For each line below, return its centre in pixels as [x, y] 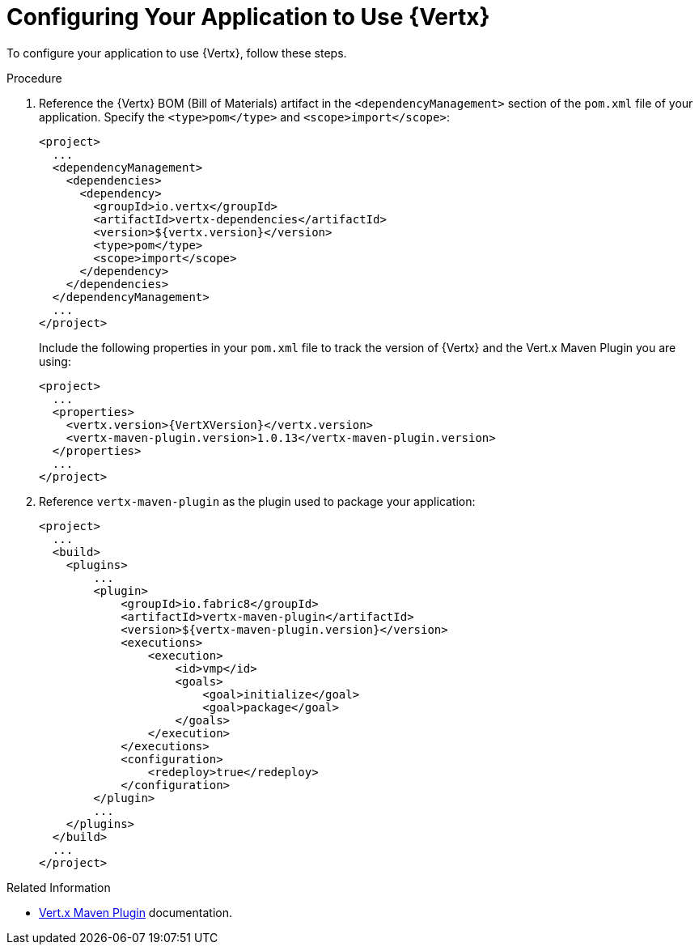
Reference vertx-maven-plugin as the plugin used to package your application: [257, 501]
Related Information [59, 887]
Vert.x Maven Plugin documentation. [136, 912]
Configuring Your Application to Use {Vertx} [248, 17]
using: [55, 361]
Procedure [34, 78]
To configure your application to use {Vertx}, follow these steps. [177, 53]
